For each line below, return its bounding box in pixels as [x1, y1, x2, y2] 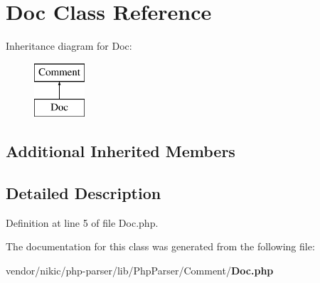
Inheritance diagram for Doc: [6, 38, 132, 53]
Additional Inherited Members [6, 140, 235, 162]
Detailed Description [6, 182, 161, 204]
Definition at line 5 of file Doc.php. [6, 215, 159, 230]
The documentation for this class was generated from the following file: [6, 239, 315, 254]
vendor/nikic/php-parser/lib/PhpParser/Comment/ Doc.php [6, 263, 274, 278]
